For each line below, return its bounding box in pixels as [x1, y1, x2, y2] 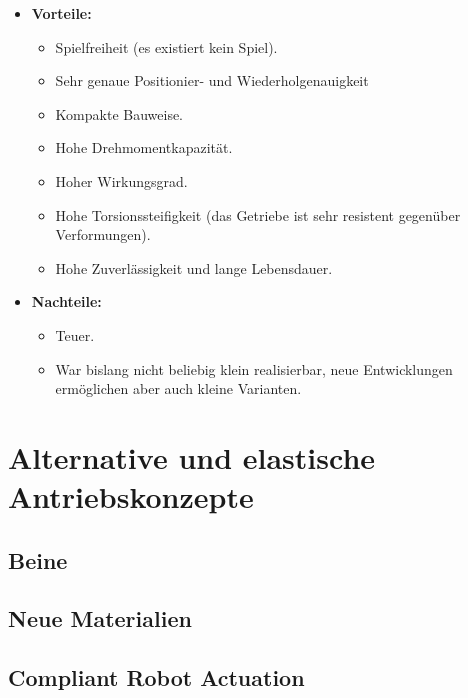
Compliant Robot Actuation [8, 662, 305, 693]
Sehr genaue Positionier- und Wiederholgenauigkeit [55, 70, 369, 91]
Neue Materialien [8, 603, 192, 634]
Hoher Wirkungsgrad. [55, 170, 188, 191]
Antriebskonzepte [8, 476, 254, 517]
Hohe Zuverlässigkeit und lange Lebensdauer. [55, 257, 333, 278]
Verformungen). [55, 224, 151, 245]
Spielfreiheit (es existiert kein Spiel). [55, 36, 278, 57]
